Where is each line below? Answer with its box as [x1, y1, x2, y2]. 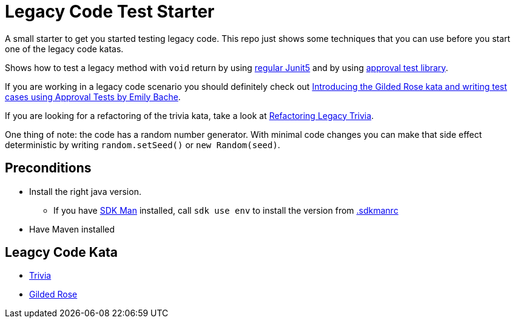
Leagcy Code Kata [5, 245, 118, 260]
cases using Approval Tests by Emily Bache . [5, 91, 181, 102]
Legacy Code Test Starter [5, 1, 215, 22]
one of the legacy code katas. [5, 43, 124, 54]
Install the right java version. [29, 186, 141, 197]
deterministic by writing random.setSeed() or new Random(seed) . [5, 139, 280, 150]
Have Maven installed [29, 223, 115, 234]
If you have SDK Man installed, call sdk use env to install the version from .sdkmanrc [53, 205, 399, 216]
